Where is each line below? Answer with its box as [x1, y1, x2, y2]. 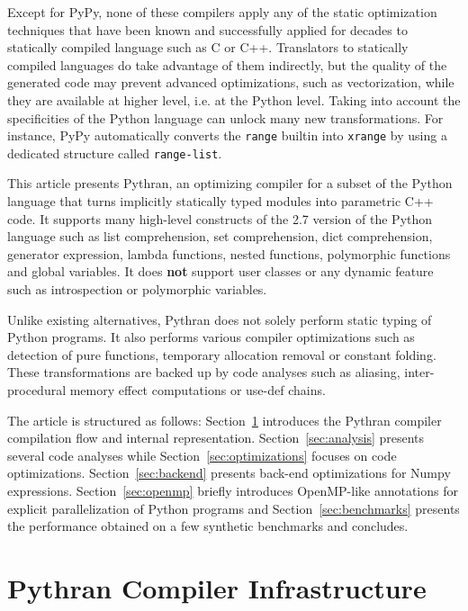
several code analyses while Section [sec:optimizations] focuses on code [7, 445, 397, 464]
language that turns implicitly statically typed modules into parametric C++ [7, 192, 434, 211]
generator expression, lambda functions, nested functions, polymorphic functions [7, 244, 451, 263]
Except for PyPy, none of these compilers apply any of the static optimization [7, 3, 437, 21]
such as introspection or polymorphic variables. [7, 280, 267, 299]
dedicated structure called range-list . [7, 143, 222, 162]
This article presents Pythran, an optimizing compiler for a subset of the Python [7, 174, 453, 193]
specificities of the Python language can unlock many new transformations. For [7, 108, 444, 127]
